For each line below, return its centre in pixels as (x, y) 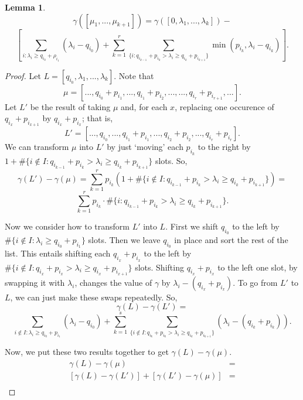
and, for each (144, 106)
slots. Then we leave (124, 240)
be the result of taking (70, 106)
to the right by (224, 147)
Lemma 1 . (25, 7)
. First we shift (192, 226)
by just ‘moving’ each (145, 147)
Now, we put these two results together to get (87, 352)
